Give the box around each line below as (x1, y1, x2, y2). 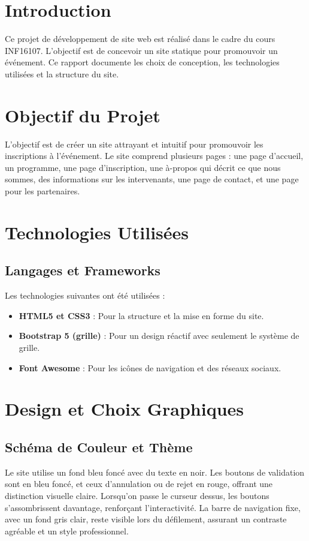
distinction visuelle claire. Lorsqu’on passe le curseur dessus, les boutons (5, 489, 269, 501)
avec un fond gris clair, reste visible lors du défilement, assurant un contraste (5, 513, 287, 525)
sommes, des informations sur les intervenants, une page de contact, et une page (5, 173, 299, 185)
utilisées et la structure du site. (5, 67, 119, 80)
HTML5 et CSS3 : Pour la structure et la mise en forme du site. (19, 309, 264, 321)
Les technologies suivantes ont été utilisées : (5, 289, 165, 302)
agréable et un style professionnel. (5, 524, 129, 537)
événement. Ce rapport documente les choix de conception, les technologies (5, 56, 280, 68)
